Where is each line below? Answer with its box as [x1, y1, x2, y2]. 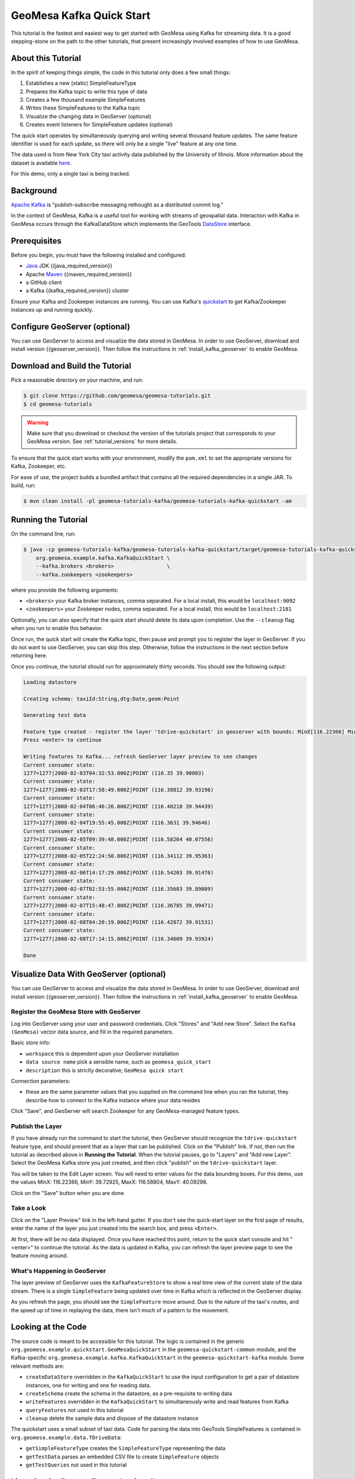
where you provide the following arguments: [11, 586, 118, 593]
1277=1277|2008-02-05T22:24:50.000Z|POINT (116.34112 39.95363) [23, 852, 214, 859]
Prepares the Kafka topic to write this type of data [25, 88, 147, 95]
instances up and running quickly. [11, 306, 93, 314]
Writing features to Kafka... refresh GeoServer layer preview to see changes [23, 753, 257, 760]
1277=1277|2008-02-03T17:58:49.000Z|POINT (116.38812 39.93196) [23, 786, 214, 793]
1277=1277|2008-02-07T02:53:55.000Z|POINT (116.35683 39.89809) [23, 886, 214, 893]
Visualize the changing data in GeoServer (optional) [25, 112, 152, 120]
